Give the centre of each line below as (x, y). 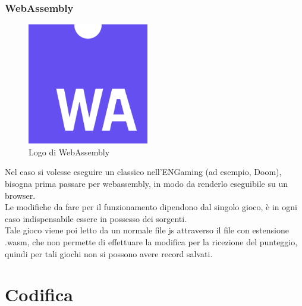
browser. (20, 195)
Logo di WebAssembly (69, 152)
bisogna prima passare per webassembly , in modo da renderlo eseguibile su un (146, 183)
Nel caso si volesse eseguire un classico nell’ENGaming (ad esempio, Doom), (143, 172)
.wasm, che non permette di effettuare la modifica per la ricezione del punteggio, (151, 241)
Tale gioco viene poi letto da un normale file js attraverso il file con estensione (147, 230)
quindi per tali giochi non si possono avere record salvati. (109, 253)
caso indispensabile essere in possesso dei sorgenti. (96, 218)
